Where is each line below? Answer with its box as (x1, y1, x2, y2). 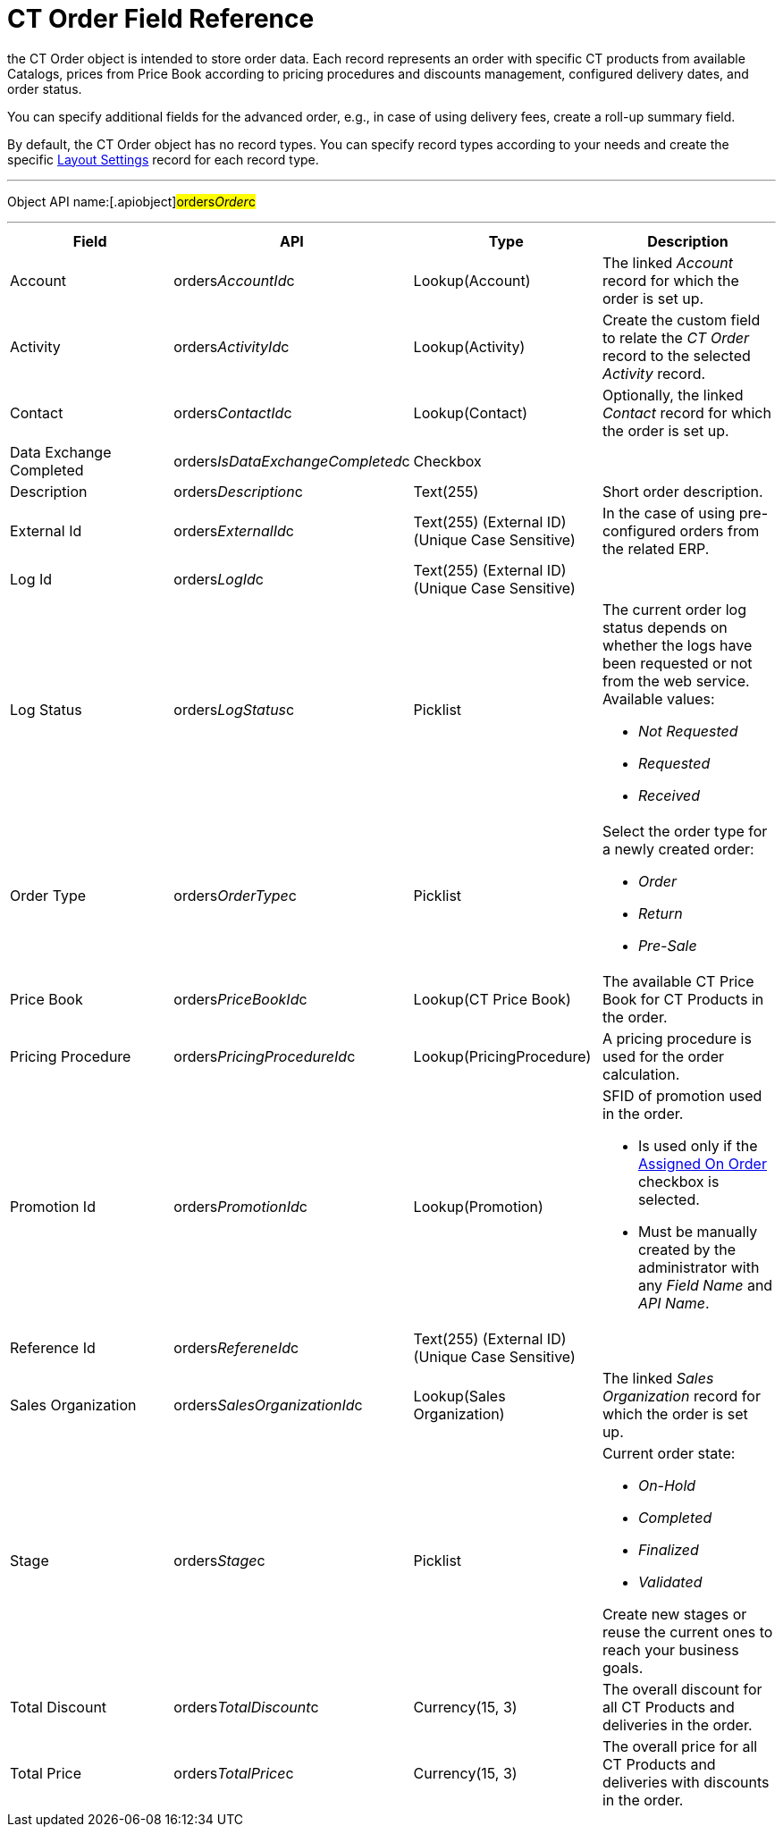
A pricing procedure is (602, 1029, 752, 1047)
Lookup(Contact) (413, 403, 527, 422)
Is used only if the (637, 1136, 758, 1155)
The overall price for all (602, 1737, 758, 1755)
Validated (637, 1572, 703, 1591)
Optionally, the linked (602, 385, 744, 404)
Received (637, 786, 701, 804)
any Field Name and (637, 1275, 773, 1294)
